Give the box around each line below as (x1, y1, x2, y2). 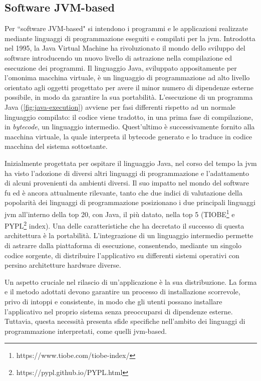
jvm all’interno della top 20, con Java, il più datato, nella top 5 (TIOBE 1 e (5, 207, 235, 219)
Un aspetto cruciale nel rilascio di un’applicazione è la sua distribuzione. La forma (5, 276, 257, 287)
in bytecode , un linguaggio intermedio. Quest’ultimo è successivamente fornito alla (5, 121, 255, 132)
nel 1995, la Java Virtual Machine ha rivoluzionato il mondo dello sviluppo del (5, 43, 245, 53)
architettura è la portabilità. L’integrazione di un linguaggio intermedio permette (5, 230, 253, 241)
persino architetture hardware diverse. (5, 260, 121, 270)
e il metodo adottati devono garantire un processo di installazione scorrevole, (5, 286, 240, 297)
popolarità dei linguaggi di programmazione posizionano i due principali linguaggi (5, 197, 255, 208)
